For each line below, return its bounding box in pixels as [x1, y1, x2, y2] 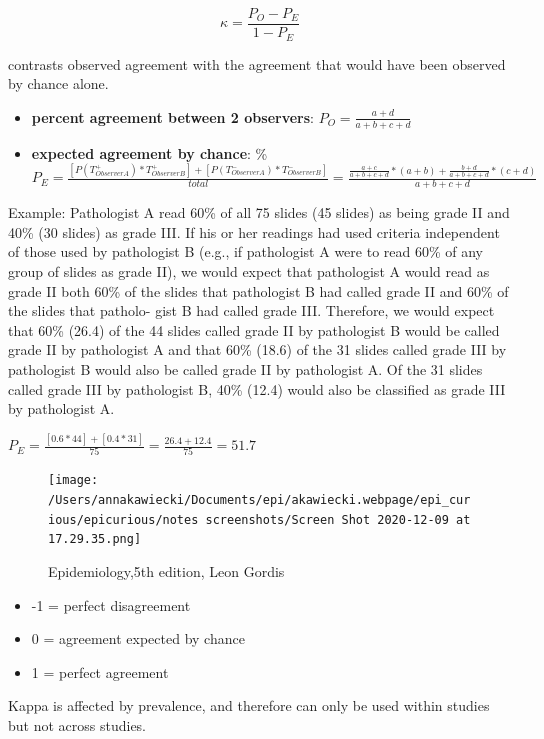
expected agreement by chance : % [31, 142, 268, 163]
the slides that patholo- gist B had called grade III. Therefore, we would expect [8, 300, 495, 321]
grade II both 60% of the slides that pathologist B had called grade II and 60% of [8, 280, 509, 301]
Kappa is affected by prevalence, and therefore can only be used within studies [8, 695, 490, 716]
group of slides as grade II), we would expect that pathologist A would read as [8, 261, 490, 282]
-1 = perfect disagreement [31, 594, 191, 615]
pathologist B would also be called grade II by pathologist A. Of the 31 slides [8, 359, 483, 380]
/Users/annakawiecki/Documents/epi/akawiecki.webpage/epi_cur [48, 493, 471, 508]
